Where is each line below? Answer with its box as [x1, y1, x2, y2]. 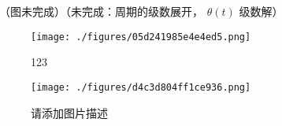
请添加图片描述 [31, 104, 108, 120]
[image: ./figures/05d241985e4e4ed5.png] [31, 31, 251, 43]
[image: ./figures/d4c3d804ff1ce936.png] [31, 81, 251, 93]
